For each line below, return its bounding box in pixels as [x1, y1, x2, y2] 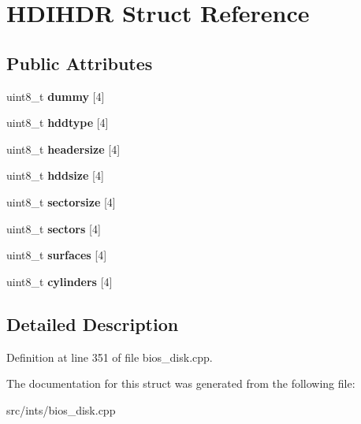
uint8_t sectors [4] [6, 220, 101, 236]
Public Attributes [6, 50, 153, 75]
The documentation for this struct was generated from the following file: [6, 375, 355, 392]
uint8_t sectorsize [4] [6, 193, 116, 210]
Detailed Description [6, 311, 179, 336]
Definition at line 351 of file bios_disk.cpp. [6, 348, 213, 365]
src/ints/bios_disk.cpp [6, 401, 116, 418]
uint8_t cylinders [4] [6, 273, 113, 289]
